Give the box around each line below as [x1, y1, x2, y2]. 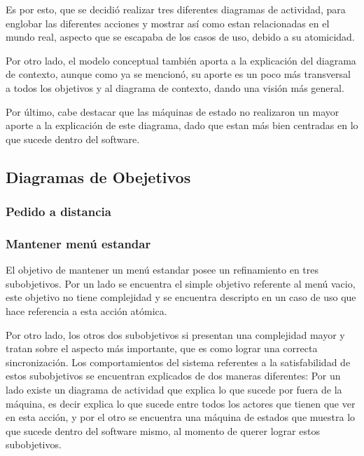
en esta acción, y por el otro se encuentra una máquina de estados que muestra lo [6, 410, 356, 424]
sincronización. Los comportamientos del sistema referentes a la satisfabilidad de [6, 354, 351, 369]
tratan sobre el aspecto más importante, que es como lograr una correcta [6, 341, 318, 356]
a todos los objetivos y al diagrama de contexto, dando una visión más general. [6, 80, 344, 95]
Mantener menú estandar [6, 234, 151, 252]
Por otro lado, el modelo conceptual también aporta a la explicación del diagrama [6, 53, 356, 67]
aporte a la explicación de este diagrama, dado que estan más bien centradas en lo [6, 118, 358, 133]
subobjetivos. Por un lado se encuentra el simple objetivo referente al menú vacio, [6, 276, 356, 290]
